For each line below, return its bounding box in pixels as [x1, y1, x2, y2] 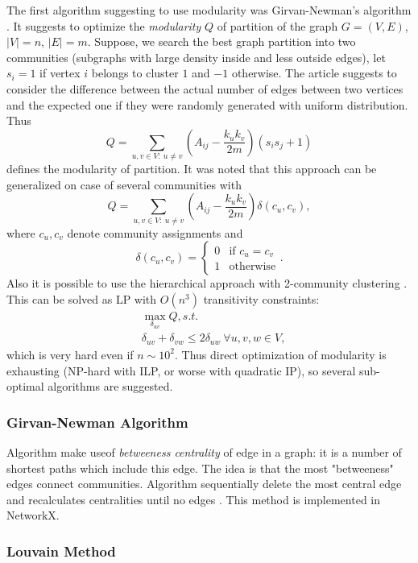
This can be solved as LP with [6, 290, 157, 307]
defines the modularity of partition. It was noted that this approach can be [6, 160, 377, 177]
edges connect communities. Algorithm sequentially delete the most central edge [6, 475, 402, 492]
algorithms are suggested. [48, 378, 173, 395]
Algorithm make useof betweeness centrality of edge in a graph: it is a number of [6, 443, 402, 460]
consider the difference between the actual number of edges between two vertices [6, 80, 404, 97]
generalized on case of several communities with [6, 176, 242, 192]
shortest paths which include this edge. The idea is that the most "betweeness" [6, 459, 394, 476]
